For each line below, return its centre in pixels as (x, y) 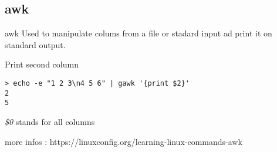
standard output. (35, 44)
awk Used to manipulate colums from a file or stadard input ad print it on (138, 33)
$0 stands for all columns (50, 121)
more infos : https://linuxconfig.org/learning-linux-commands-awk (124, 141)
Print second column (42, 64)
